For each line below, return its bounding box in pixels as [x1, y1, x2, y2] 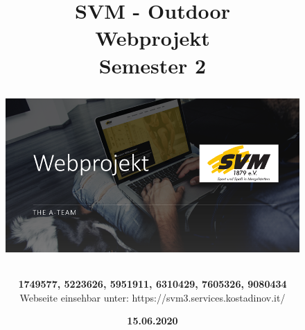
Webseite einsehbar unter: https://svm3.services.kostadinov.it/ [19, 290, 286, 304]
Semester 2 [98, 51, 207, 79]
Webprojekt [95, 24, 210, 52]
